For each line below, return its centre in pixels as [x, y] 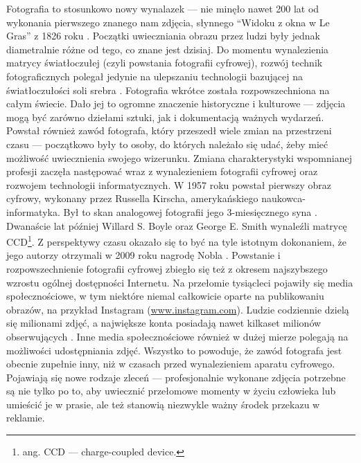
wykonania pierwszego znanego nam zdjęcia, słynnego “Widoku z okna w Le [168, 22]
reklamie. [26, 418]
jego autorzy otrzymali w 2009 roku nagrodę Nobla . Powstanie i [143, 255]
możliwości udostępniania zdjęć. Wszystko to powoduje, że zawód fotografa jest [174, 350]
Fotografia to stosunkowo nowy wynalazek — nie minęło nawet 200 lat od [163, 8]
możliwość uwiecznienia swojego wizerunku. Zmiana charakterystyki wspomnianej [179, 157]
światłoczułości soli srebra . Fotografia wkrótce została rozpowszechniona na [168, 90]
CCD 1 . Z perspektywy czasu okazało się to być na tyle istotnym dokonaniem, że [176, 240]
